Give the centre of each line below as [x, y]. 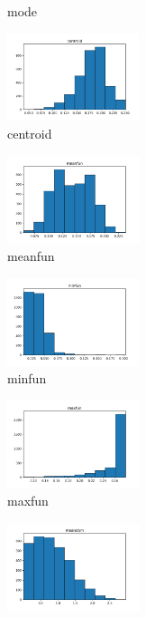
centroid [30, 134]
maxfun [28, 501]
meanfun [31, 256]
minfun [27, 378]
